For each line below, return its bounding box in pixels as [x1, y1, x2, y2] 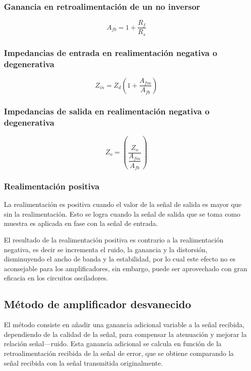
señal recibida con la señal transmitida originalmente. [4, 357, 163, 368]
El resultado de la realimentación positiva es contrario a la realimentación [4, 234, 224, 244]
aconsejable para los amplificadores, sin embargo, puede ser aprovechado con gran [4, 263, 247, 273]
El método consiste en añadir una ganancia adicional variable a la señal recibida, [4, 319, 245, 330]
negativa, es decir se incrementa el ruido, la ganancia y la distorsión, [4, 244, 208, 254]
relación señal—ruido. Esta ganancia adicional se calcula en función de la [4, 338, 222, 349]
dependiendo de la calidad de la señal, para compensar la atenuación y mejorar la [4, 329, 247, 339]
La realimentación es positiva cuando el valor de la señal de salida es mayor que [4, 199, 242, 209]
